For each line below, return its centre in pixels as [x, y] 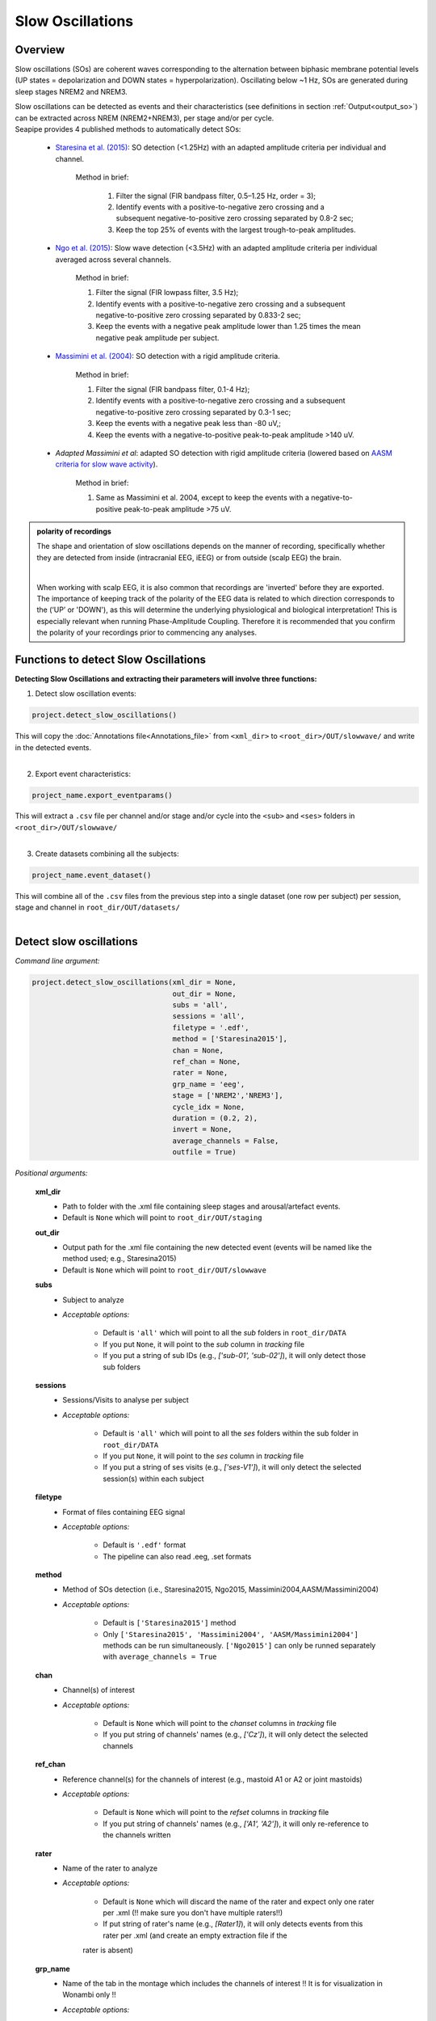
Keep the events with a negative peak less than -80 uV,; [189, 424]
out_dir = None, [205, 994]
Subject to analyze [93, 1300]
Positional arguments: [51, 1173]
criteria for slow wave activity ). [107, 464]
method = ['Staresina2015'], [230, 1039]
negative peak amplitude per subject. [157, 338]
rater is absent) [108, 1950]
